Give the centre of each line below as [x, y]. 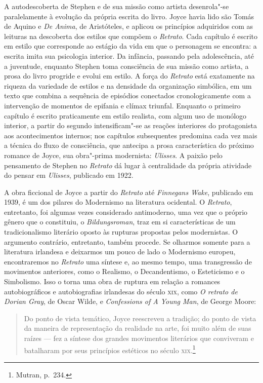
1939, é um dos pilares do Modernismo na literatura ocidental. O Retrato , [118, 202]
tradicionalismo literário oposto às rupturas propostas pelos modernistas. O [121, 232]
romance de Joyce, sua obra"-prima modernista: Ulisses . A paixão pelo [113, 155]
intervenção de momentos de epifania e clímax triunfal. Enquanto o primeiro [122, 105]
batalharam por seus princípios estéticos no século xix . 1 [110, 349]
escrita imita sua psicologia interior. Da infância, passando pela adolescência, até [129, 55]
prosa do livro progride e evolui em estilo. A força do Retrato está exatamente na [129, 76]
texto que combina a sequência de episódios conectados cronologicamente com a [127, 95]
